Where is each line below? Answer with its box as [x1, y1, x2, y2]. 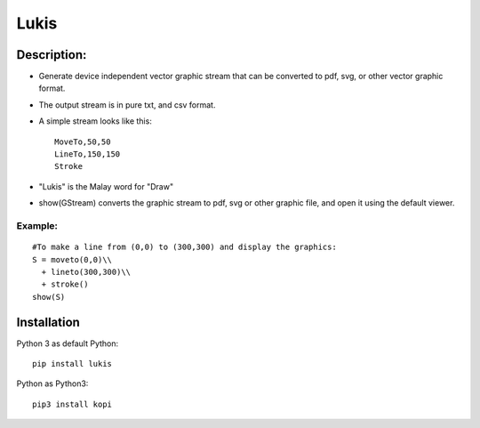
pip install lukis [32, 359, 113, 368]
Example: [16, 219, 58, 231]
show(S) [32, 292, 66, 302]
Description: [16, 47, 87, 62]
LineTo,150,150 [54, 149, 121, 159]
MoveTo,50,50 [54, 136, 111, 147]
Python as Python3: [16, 378, 89, 389]
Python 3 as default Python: [16, 338, 119, 349]
